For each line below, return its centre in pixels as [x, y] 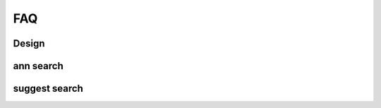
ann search [38, 66]
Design [29, 43]
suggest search [48, 89]
